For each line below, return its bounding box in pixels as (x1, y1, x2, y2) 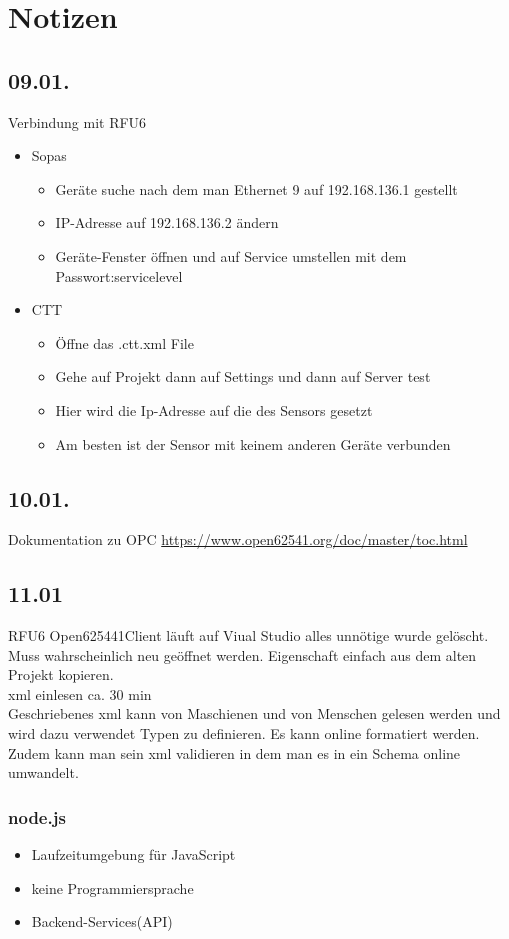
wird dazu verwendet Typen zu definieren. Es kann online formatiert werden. (8, 723, 480, 744)
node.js (8, 804, 66, 829)
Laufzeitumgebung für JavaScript (31, 844, 236, 865)
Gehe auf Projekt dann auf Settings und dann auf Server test (55, 366, 431, 387)
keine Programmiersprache (31, 877, 194, 898)
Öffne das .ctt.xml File (55, 332, 194, 353)
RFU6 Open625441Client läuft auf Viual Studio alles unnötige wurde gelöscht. (8, 625, 489, 646)
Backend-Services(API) (31, 911, 173, 932)
